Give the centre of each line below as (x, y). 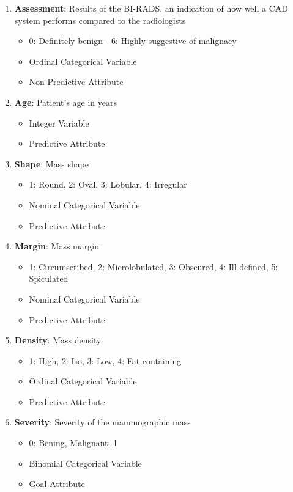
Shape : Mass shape (52, 163)
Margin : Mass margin (57, 246)
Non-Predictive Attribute (76, 82)
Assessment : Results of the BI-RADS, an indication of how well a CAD (151, 8)
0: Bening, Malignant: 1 (73, 443)
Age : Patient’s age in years (65, 102)
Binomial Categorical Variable (85, 463)
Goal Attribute (57, 484)
